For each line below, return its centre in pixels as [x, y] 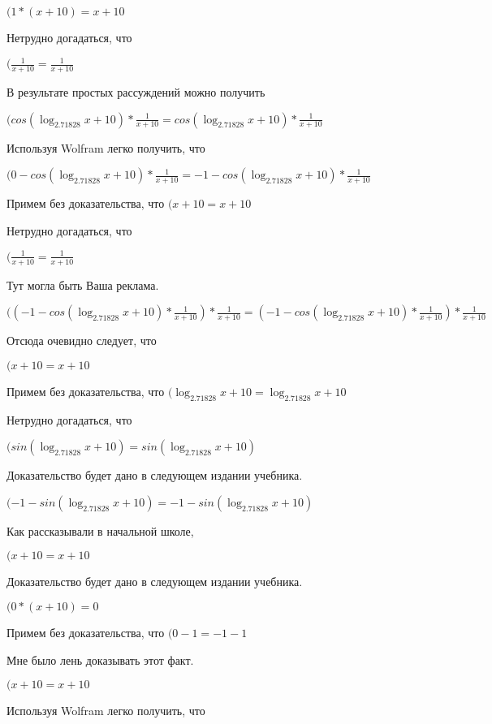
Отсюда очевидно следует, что [82, 340]
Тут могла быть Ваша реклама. [83, 284]
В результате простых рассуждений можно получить [136, 91]
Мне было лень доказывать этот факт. [100, 659]
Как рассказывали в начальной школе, [100, 530]
